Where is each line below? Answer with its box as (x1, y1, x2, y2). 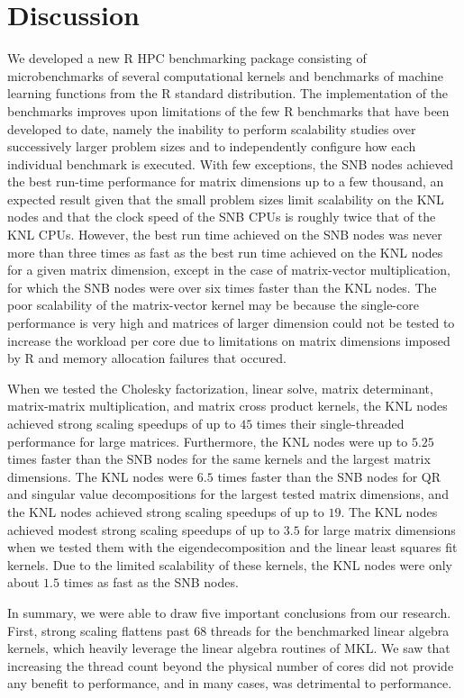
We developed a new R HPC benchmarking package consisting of (7, 49, 367, 68)
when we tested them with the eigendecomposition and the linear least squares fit (7, 538, 458, 557)
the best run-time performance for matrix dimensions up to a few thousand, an (7, 172, 444, 191)
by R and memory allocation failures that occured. (7, 349, 287, 367)
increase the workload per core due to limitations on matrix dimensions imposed (7, 331, 450, 349)
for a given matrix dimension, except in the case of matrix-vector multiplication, (7, 260, 450, 279)
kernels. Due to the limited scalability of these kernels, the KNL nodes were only (7, 555, 452, 574)
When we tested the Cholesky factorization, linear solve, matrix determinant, (7, 378, 433, 397)
